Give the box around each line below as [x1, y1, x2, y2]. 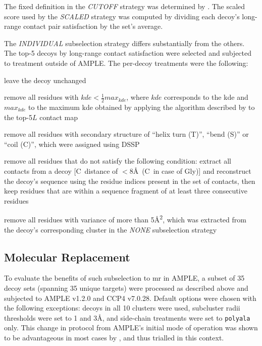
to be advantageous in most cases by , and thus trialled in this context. [4, 332, 224, 342]
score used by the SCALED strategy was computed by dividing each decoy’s [4, 11, 240, 21]
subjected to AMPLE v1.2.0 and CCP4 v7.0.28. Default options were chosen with [4, 292, 256, 303]
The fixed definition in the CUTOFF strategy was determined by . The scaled [4, 1, 245, 11]
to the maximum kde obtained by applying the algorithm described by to [28, 101, 255, 112]
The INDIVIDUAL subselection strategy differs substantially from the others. [4, 37, 245, 48]
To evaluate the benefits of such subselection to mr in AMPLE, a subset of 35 [4, 273, 245, 283]
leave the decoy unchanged [4, 74, 86, 85]
